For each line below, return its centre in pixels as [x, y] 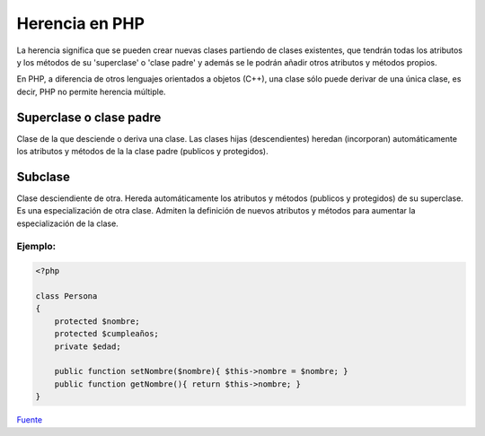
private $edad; [88, 346]
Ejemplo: [36, 247]
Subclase [44, 176]
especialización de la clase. [67, 223]
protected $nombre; [97, 321]
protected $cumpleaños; [106, 334]
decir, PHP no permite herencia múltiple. [91, 92]
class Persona [66, 296]
